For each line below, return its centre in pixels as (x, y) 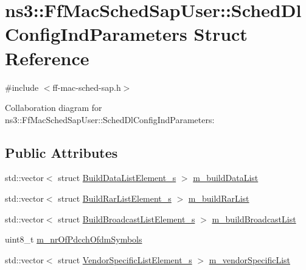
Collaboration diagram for (54, 108)
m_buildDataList (226, 178)
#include (22, 87)
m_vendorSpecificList (249, 259)
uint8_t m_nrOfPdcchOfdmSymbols (74, 239)
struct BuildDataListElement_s (117, 178)
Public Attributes (61, 152)
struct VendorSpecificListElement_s (125, 259)
